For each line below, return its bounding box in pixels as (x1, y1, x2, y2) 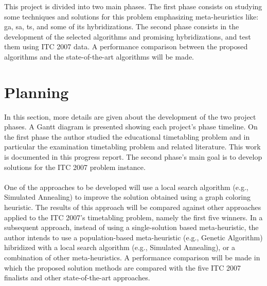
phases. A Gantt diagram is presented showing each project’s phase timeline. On (4, 121, 258, 132)
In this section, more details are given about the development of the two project (4, 111, 256, 122)
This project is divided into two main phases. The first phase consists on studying (4, 1, 262, 11)
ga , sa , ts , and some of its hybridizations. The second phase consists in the (4, 21, 239, 32)
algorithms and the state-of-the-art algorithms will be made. (4, 51, 194, 62)
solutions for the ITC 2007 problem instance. (4, 161, 146, 172)
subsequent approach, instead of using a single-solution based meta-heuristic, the (4, 222, 259, 233)
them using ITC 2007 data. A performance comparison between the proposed (4, 41, 248, 52)
